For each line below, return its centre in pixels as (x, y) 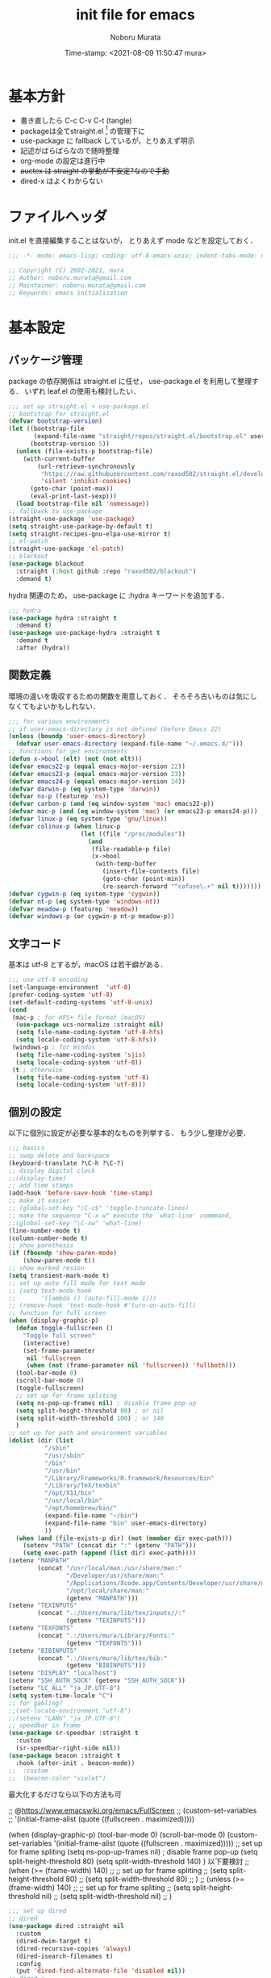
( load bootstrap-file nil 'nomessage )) (83, 504)
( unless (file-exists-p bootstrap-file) (84, 451)
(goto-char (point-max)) (71, 489)
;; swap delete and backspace (59, 1155)
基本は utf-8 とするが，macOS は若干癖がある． (88, 965)
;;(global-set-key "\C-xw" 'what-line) (75, 1223)
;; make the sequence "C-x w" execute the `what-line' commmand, (120, 1216)
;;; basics (27, 1148)
